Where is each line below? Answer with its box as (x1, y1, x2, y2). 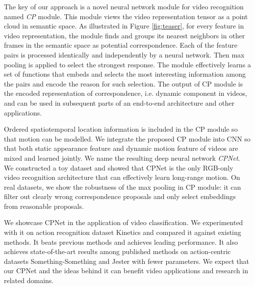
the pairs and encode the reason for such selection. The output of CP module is (4, 78, 243, 88)
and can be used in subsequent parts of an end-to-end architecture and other (4, 97, 234, 108)
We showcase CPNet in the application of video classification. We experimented (4, 217, 243, 228)
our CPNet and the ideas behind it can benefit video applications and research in (4, 265, 248, 276)
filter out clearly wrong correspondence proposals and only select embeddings (4, 191, 236, 201)
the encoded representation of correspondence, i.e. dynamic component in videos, (4, 88, 247, 98)
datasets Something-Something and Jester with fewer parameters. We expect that (4, 256, 249, 266)
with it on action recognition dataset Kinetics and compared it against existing (4, 227, 241, 237)
